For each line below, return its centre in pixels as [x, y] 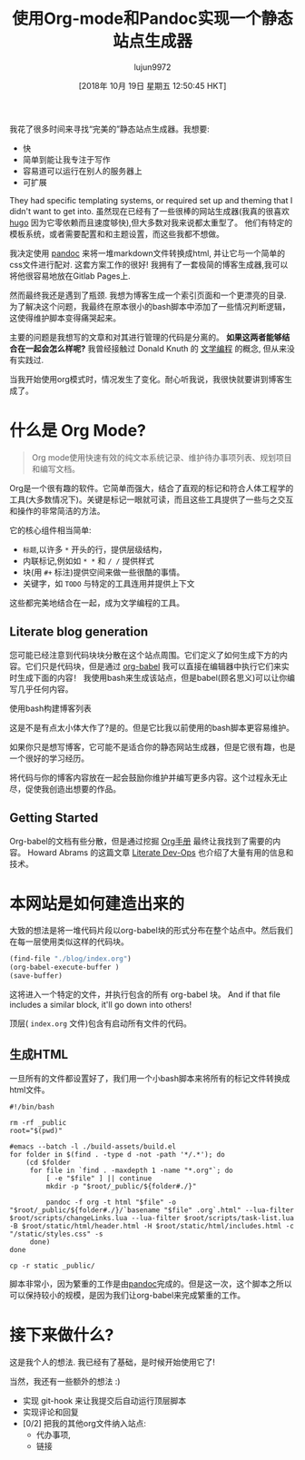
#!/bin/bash [32, 1107]
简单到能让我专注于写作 [66, 159]
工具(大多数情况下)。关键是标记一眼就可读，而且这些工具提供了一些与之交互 [152, 499]
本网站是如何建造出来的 [97, 903]
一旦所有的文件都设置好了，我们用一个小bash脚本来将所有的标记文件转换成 [150, 1078]
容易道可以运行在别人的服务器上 [82, 171]
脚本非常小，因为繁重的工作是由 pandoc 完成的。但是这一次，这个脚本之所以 [151, 1283]
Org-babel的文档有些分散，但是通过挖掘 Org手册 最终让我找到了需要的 [141, 841]
